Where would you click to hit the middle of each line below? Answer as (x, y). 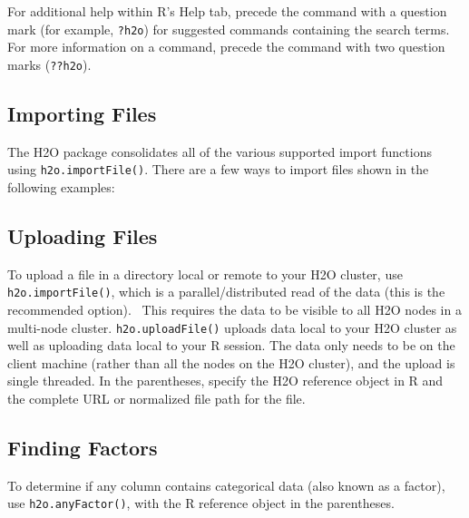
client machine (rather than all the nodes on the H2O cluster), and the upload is (231, 362)
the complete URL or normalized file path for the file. (156, 399)
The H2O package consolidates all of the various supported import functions (220, 151)
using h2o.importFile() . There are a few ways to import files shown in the (218, 169)
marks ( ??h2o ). (49, 64)
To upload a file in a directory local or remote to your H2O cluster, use (205, 274)
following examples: (61, 186)
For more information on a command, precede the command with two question (226, 47)
